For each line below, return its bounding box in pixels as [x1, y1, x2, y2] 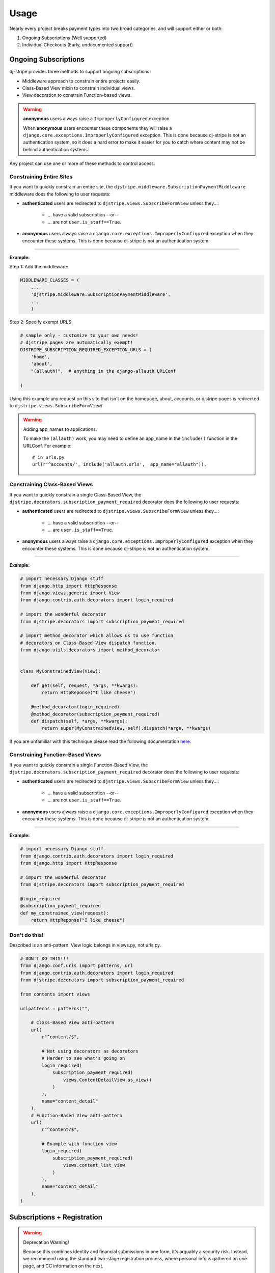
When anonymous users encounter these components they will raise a [23, 125, 172, 131]
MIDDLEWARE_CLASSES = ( [20, 278, 80, 283]
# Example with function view [41, 1141, 117, 1147]
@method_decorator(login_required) [31, 704, 120, 710]
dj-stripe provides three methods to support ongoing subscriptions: [9, 69, 151, 75]
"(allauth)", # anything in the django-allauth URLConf [31, 368, 176, 374]
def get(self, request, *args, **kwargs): [31, 683, 139, 688]
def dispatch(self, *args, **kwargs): [31, 718, 128, 724]
